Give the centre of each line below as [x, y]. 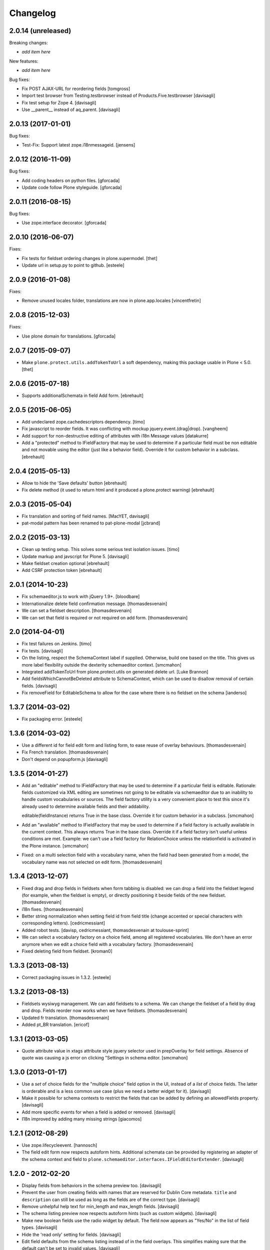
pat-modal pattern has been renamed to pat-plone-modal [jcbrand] [91, 523]
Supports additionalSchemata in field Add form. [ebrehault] [82, 395]
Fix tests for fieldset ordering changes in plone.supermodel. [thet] [89, 258]
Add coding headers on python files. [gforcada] [71, 180]
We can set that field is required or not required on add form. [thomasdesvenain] [105, 617]
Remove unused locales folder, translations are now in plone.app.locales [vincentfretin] [111, 300]
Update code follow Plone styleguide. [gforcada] [72, 187]
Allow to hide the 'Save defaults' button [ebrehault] [74, 483]
